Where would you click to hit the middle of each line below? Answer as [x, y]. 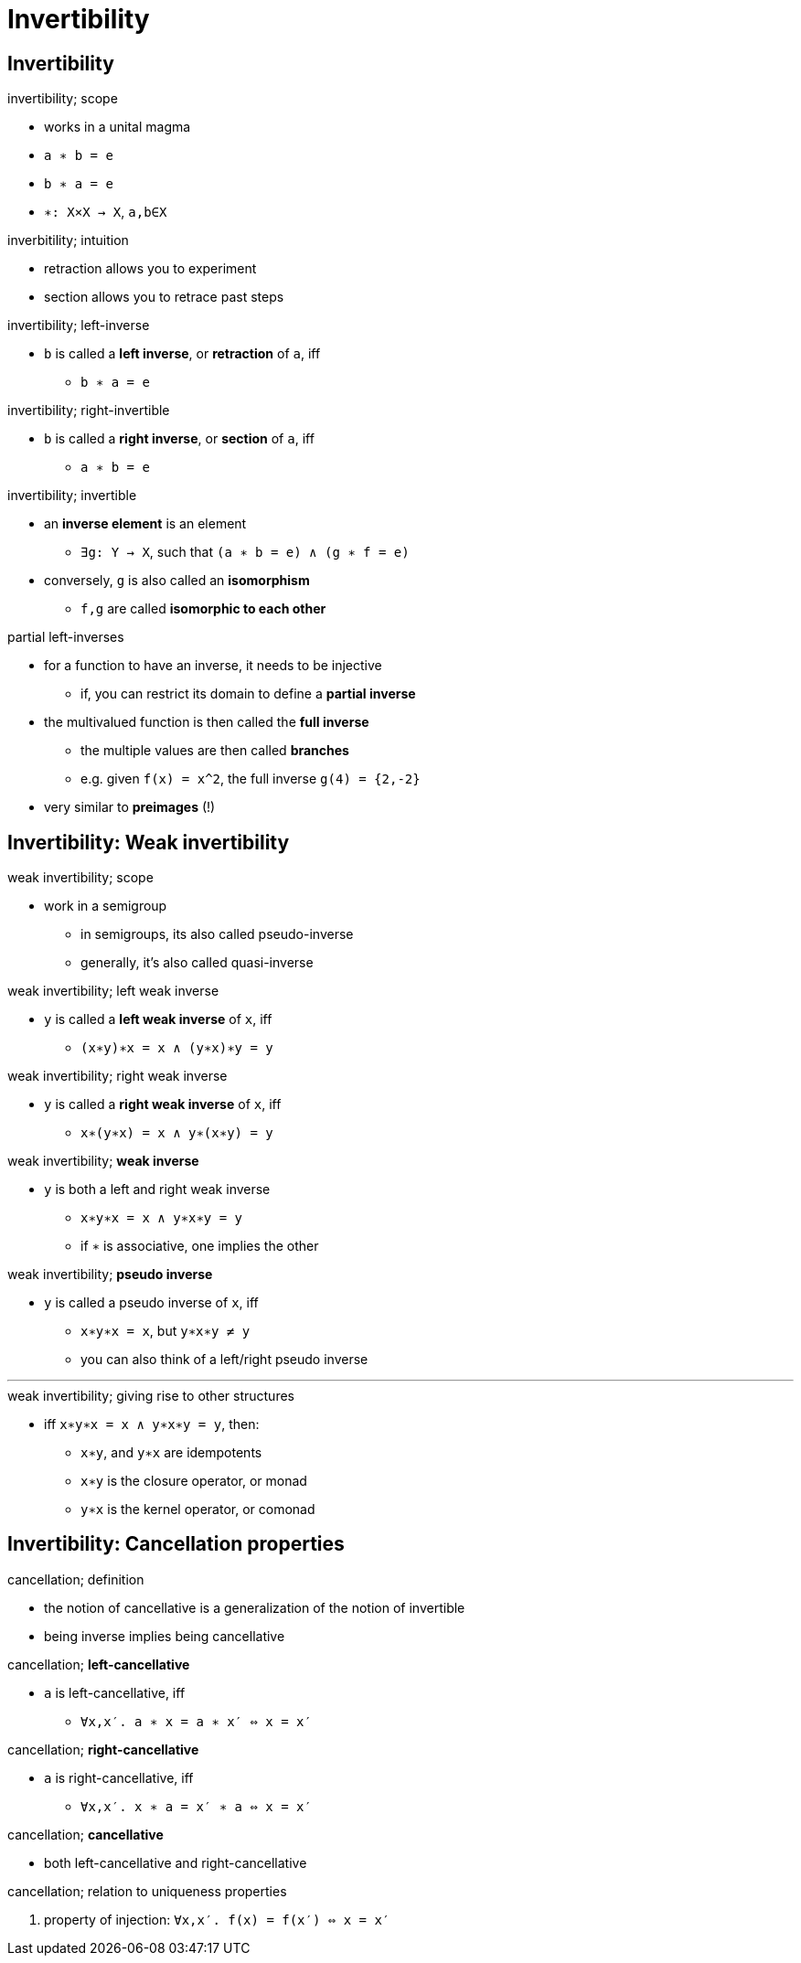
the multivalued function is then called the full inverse [207, 722]
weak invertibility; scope [80, 878]
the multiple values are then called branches [215, 751]
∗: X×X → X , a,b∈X [106, 212]
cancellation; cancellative [85, 1834]
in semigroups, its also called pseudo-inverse [217, 934]
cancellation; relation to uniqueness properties [147, 1891]
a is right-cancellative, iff [119, 1777]
